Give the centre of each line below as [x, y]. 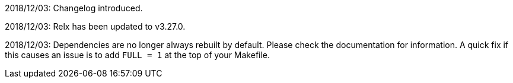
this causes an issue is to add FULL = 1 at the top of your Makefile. [138, 55]
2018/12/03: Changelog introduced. [74, 8]
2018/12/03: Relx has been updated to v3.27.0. [95, 26]
